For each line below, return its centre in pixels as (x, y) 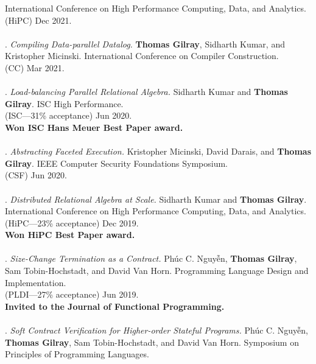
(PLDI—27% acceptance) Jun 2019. (72, 294)
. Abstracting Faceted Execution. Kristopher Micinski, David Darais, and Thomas (158, 151)
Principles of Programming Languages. (77, 354)
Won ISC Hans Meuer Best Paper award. (94, 127)
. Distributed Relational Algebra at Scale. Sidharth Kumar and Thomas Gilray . (156, 199)
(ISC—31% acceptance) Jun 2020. (68, 115)
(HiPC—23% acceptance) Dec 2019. (72, 222)
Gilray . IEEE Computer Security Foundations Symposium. (117, 163)
